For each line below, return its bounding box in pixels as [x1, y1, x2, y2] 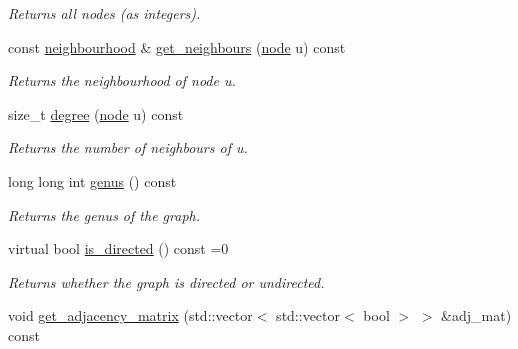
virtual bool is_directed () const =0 [8, 238, 229, 259]
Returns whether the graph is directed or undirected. [8, 271, 325, 292]
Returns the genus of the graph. [8, 204, 200, 225]
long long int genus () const [8, 170, 177, 191]
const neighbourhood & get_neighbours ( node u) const [8, 36, 346, 57]
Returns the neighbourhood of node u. [8, 70, 236, 91]
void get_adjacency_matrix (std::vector [8, 305, 253, 326]
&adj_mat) [441, 305, 512, 326]
